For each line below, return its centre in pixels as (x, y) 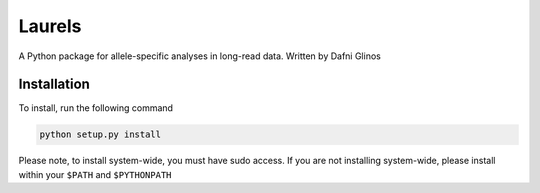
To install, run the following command (96, 108)
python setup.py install (100, 134)
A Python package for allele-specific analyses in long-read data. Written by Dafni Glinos (200, 56)
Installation (54, 84)
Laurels (50, 26)
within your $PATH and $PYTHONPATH (95, 174)
